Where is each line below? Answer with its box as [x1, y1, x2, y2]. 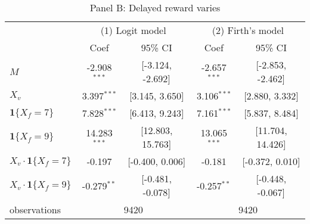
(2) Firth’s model [212, 23, 284, 37]
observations [10, 203, 61, 216]
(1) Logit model [100, 23, 166, 37]
